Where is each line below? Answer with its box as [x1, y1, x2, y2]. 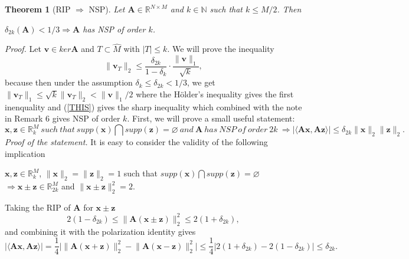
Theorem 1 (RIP [5, 3, 71, 15]
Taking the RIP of [5, 201, 71, 213]
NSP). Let [89, 3, 125, 15]
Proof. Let [5, 42, 41, 55]
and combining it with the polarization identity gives [5, 225, 196, 237]
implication [5, 147, 45, 159]
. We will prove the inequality [167, 42, 274, 55]
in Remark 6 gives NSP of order [5, 112, 120, 124]
